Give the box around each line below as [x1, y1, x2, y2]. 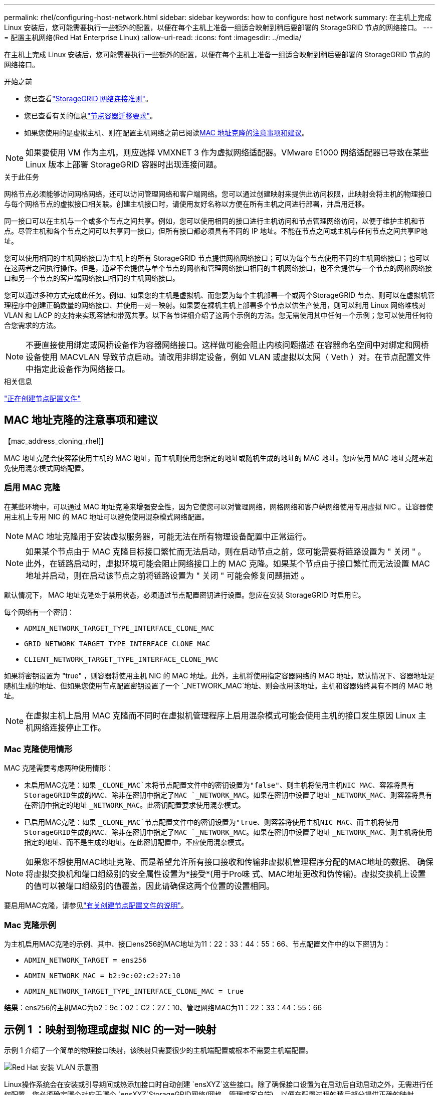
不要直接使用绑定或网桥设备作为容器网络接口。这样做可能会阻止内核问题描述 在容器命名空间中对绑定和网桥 [26, 340, 429, 350]
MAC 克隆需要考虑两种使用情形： [4, 764, 113, 773]
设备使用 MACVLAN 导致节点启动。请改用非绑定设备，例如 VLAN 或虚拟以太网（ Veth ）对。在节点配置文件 [26, 352, 431, 362]
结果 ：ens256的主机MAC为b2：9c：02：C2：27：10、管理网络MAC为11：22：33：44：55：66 [4, 1003, 322, 1012]
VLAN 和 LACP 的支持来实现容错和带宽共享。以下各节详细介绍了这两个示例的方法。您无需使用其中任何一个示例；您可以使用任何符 [4, 311, 433, 319]
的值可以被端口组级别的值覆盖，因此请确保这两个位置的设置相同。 [26, 881, 275, 891]
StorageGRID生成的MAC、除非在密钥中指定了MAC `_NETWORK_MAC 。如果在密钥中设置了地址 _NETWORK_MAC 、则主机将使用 [24, 828, 432, 837]
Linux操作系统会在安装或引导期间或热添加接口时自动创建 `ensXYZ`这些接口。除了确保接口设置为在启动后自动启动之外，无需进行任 [4, 1079, 433, 1088]
